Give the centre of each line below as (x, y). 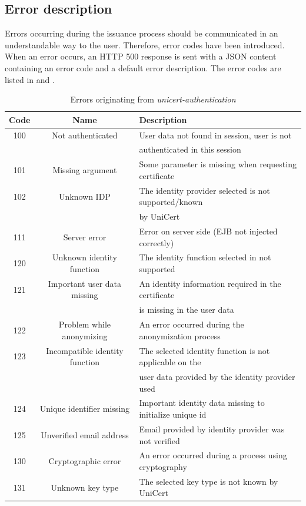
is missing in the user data (187, 310)
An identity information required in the (210, 283)
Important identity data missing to (202, 403)
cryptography (163, 466)
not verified (159, 440)
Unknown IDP (84, 196)
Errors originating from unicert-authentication (153, 99)
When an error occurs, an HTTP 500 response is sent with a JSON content (141, 56)
